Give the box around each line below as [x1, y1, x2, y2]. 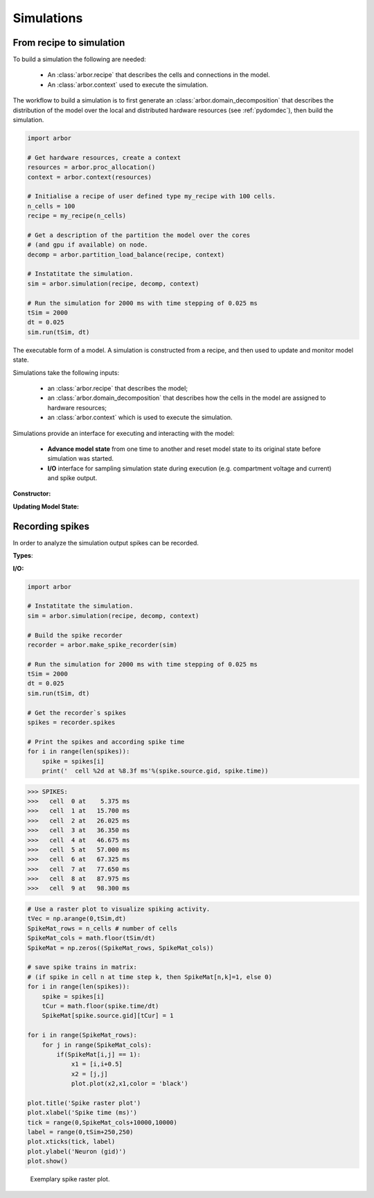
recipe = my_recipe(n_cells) [27, 212, 127, 220]
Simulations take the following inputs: [12, 368, 120, 377]
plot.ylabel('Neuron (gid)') [27, 1147, 127, 1155]
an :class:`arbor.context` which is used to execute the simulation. [47, 413, 233, 422]
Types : [12, 552, 33, 560]
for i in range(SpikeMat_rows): [27, 1031, 138, 1039]
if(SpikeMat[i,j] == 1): [56, 1050, 141, 1058]
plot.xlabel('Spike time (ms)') [27, 1109, 138, 1117]
